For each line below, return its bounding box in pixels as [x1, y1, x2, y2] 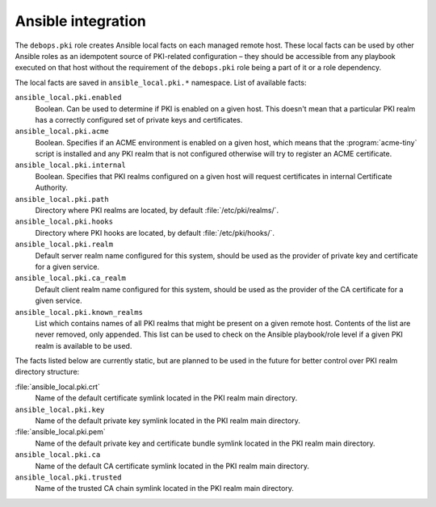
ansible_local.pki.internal [15, 161, 127, 170]
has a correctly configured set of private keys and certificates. [35, 115, 243, 124]
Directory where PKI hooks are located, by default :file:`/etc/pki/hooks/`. [35, 228, 275, 237]
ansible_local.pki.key [15, 404, 105, 414]
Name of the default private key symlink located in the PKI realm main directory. [35, 416, 300, 425]
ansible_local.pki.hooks [15, 217, 113, 226]
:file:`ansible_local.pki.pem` [15, 427, 107, 437]
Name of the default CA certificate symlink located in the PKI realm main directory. [35, 461, 310, 471]
